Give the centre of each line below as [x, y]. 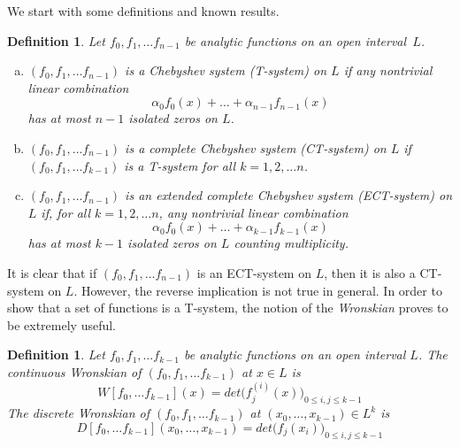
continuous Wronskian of [74, 371]
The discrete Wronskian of [79, 413]
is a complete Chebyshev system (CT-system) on [256, 147]
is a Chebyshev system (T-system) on [226, 70]
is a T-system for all [180, 165]
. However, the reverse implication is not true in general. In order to [258, 290]
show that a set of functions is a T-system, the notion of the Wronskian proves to [228, 308]
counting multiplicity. [291, 243]
